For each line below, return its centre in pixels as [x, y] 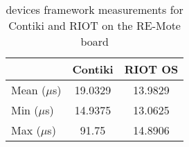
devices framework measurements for [94, 9]
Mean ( [29, 90]
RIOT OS [151, 69]
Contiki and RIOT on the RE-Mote [94, 25]
